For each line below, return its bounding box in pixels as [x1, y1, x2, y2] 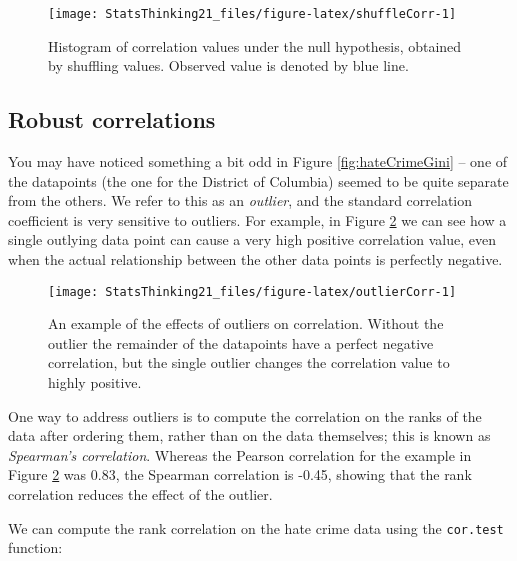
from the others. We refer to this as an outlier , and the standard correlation [8, 190, 473, 211]
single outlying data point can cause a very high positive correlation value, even [8, 229, 497, 250]
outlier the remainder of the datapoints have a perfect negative [48, 332, 434, 353]
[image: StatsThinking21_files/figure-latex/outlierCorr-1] [48, 284, 457, 299]
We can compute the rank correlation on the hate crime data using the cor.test [8, 517, 504, 538]
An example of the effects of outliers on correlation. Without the [48, 313, 444, 334]
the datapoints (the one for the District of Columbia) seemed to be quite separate [8, 170, 509, 191]
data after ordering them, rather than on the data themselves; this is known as [8, 425, 491, 446]
